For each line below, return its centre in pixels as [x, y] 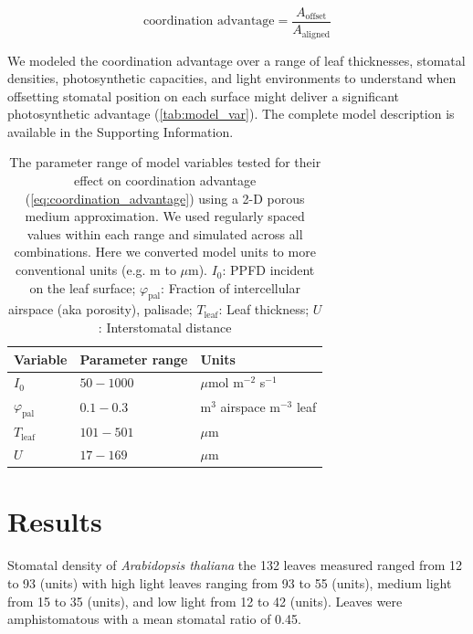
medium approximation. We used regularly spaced [165, 216]
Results [55, 521]
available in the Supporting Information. [121, 131]
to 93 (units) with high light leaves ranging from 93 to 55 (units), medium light [230, 583]
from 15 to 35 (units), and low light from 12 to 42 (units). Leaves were [205, 601]
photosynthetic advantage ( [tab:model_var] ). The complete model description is [231, 114]
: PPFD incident [268, 270]
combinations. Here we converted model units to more [165, 252]
